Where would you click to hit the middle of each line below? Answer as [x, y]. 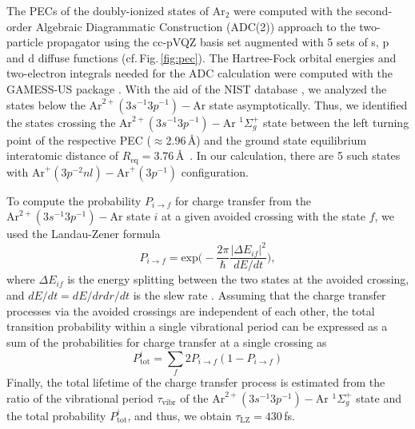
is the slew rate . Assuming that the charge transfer [259, 294]
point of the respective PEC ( [79, 139]
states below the [46, 104]
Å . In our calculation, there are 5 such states [288, 155]
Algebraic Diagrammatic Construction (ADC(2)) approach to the [196, 26]
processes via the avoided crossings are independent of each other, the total [191, 310]
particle [25, 42]
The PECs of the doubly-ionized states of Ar [116, 10]
